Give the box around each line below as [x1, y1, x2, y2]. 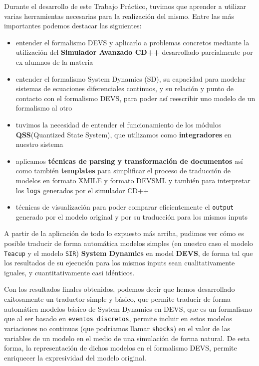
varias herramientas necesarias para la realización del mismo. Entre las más [4, 10, 235, 21]
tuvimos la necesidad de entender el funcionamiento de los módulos [15, 119, 222, 129]
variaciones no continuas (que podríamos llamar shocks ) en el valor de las [4, 323, 230, 333]
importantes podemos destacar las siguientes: [4, 20, 142, 31]
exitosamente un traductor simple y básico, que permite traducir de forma [4, 294, 231, 304]
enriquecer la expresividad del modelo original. [4, 352, 146, 363]
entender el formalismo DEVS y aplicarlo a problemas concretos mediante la [15, 37, 250, 47]
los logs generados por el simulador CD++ [15, 185, 149, 195]
